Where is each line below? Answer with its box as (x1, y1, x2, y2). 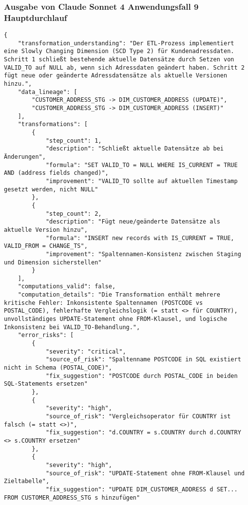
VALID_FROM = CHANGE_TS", (4, 243, 88, 250)
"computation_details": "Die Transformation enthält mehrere (18, 291, 220, 299)
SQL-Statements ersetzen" (4, 380, 88, 388)
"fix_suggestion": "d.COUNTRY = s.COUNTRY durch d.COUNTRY (45, 429, 241, 436)
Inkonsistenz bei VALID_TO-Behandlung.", (4, 323, 140, 331)
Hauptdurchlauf (4, 11, 67, 23)
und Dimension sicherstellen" (4, 259, 102, 266)
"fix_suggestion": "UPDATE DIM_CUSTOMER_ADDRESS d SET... (45, 486, 238, 493)
